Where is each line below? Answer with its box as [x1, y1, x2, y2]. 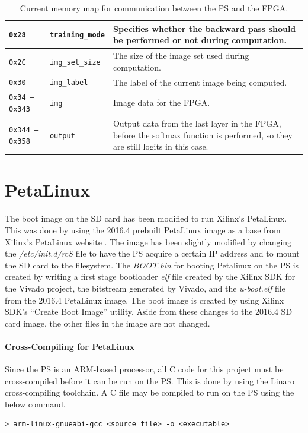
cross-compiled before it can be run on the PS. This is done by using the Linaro [5, 374, 294, 387]
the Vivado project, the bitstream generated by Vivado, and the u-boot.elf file [5, 282, 285, 294]
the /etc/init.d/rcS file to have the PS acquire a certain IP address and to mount [5, 247, 300, 260]
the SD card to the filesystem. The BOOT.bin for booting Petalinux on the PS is [5, 258, 299, 271]
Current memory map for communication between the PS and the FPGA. [20, 2, 288, 14]
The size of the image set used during [113, 49, 249, 62]
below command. [5, 397, 66, 410]
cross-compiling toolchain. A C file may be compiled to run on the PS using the [5, 386, 294, 399]
